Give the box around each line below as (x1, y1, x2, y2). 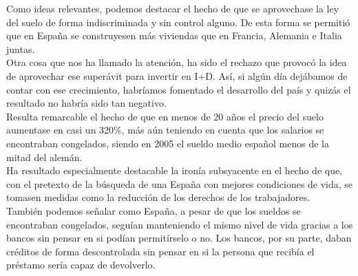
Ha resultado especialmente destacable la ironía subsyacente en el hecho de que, (6, 163, 343, 178)
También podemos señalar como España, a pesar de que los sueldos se (6, 203, 301, 217)
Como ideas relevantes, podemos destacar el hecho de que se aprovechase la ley (6, 1, 339, 15)
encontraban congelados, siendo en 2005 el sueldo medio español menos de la (6, 136, 329, 150)
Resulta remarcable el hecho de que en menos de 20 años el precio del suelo (6, 109, 324, 123)
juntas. (6, 41, 35, 56)
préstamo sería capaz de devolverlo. (6, 257, 156, 272)
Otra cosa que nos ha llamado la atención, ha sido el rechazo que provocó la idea (6, 55, 347, 70)
